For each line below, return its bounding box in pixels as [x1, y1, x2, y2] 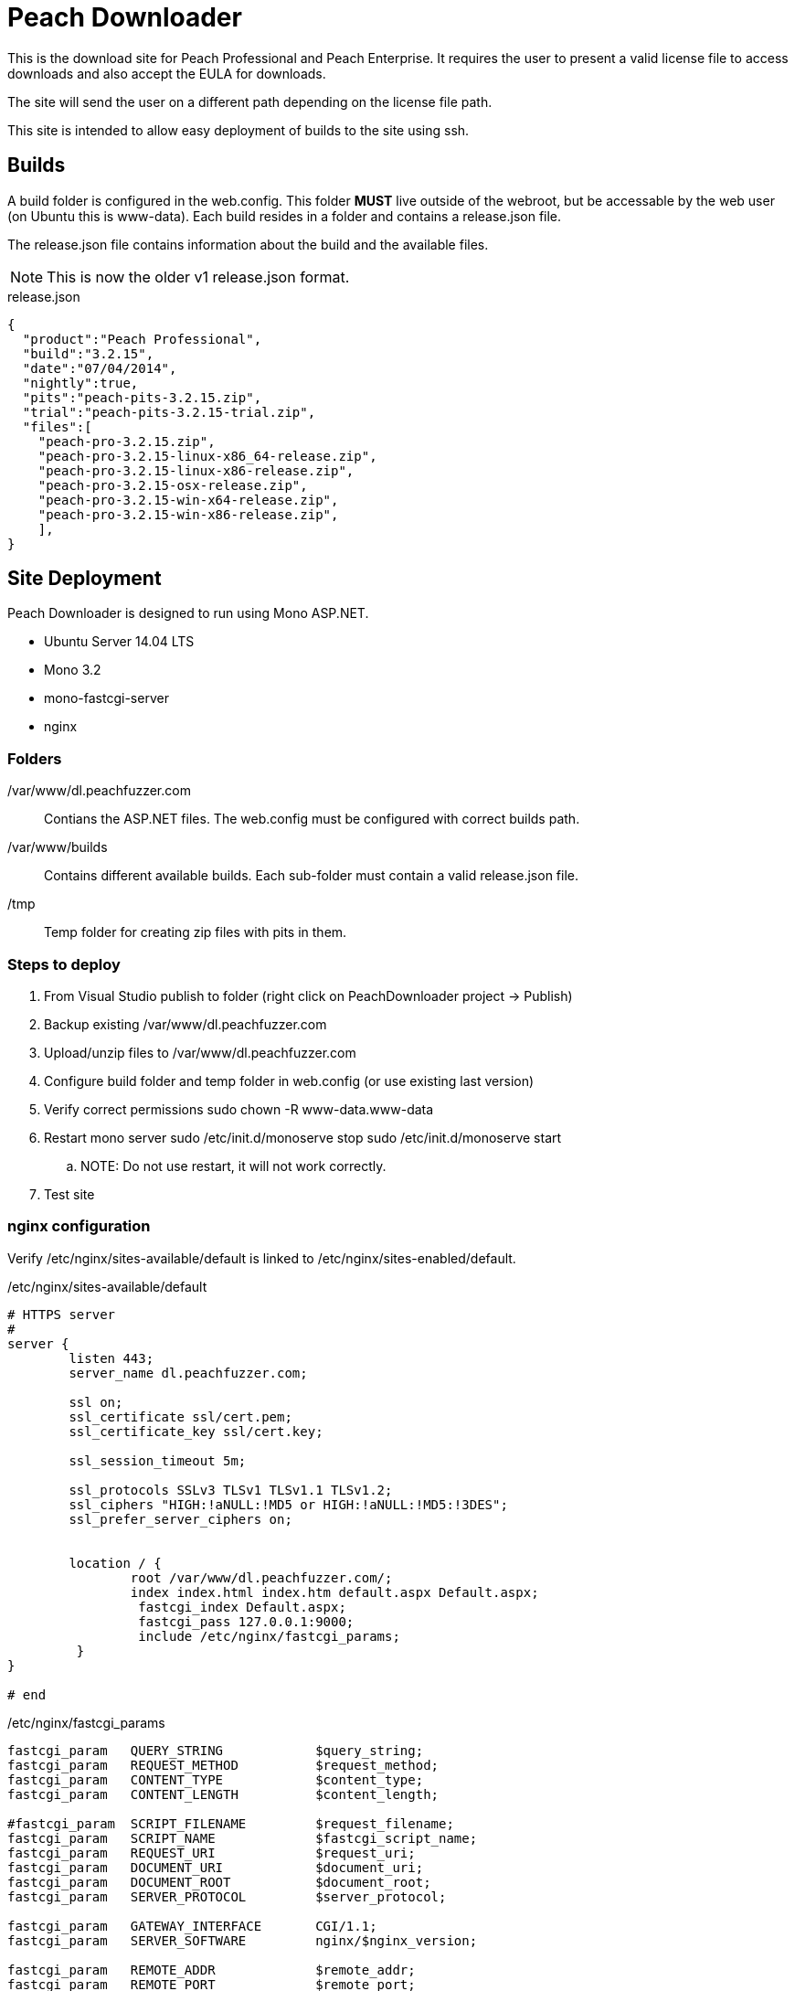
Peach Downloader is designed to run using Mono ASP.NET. [7, 605, 369, 622]
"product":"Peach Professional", [22, 331, 262, 346]
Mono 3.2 [44, 662, 101, 678]
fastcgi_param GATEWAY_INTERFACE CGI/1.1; [7, 1918, 377, 1933]
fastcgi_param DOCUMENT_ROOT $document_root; [7, 1874, 431, 1890]
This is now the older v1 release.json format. [47, 267, 350, 286]
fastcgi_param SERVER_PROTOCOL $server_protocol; [7, 1889, 447, 1904]
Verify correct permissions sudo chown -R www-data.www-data [44, 1101, 434, 1117]
